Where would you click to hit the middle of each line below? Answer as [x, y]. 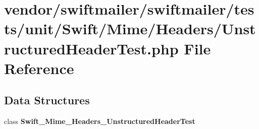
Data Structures [47, 100]
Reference [39, 68]
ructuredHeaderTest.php [91, 48]
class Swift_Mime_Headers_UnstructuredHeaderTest [100, 121]
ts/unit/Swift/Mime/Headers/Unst [130, 28]
